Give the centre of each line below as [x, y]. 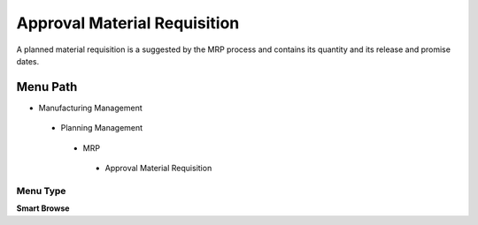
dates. [28, 61]
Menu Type [41, 191]
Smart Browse [43, 208]
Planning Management [102, 128]
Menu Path [47, 87]
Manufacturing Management [90, 108]
